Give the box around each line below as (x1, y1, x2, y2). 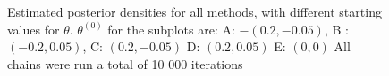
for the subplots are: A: (107, 19, 235, 38)
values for (7, 19, 60, 38)
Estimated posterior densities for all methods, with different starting (7, 3, 382, 20)
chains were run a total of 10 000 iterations (7, 54, 243, 72)
